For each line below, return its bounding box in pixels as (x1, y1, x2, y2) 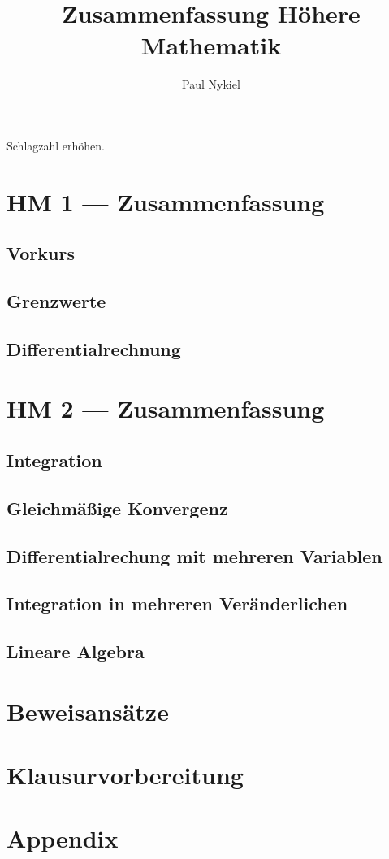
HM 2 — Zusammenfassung (6, 392, 325, 425)
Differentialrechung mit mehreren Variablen (6, 543, 383, 568)
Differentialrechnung (6, 336, 181, 361)
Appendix (6, 822, 119, 855)
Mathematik (140, 28, 282, 62)
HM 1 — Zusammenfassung (6, 184, 325, 218)
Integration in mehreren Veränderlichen (6, 591, 348, 616)
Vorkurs (6, 241, 75, 266)
